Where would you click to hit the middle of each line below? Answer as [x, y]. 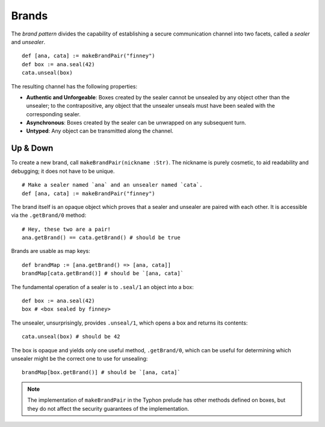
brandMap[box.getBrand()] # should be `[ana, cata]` [101, 372]
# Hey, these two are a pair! [67, 229]
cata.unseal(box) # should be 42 [71, 337]
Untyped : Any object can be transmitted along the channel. [100, 131]
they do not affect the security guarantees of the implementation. [108, 408]
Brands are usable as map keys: [51, 251]
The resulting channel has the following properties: [74, 86]
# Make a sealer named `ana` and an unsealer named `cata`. [112, 185]
